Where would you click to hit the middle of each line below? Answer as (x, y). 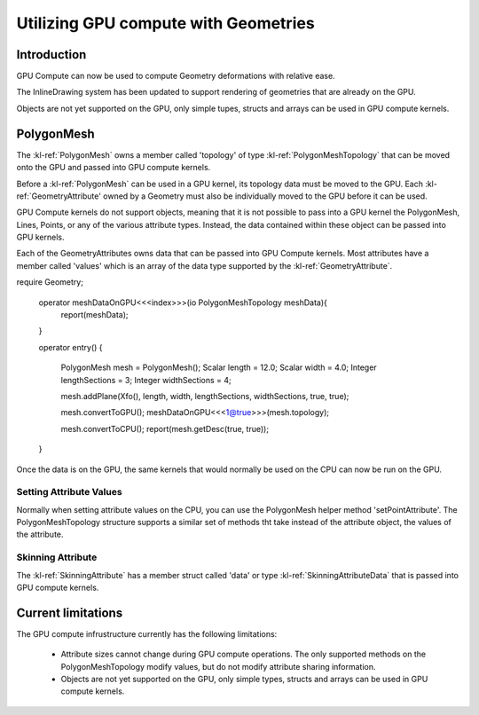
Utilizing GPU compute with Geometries (165, 23)
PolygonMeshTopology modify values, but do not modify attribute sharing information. (218, 666)
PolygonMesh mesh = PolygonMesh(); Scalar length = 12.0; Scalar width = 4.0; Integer (219, 367)
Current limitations (70, 613)
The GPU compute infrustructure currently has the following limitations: (147, 633)
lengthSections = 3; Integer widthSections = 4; (146, 380)
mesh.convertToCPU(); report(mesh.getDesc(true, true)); (165, 428)
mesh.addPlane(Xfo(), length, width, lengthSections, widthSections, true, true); (205, 396)
